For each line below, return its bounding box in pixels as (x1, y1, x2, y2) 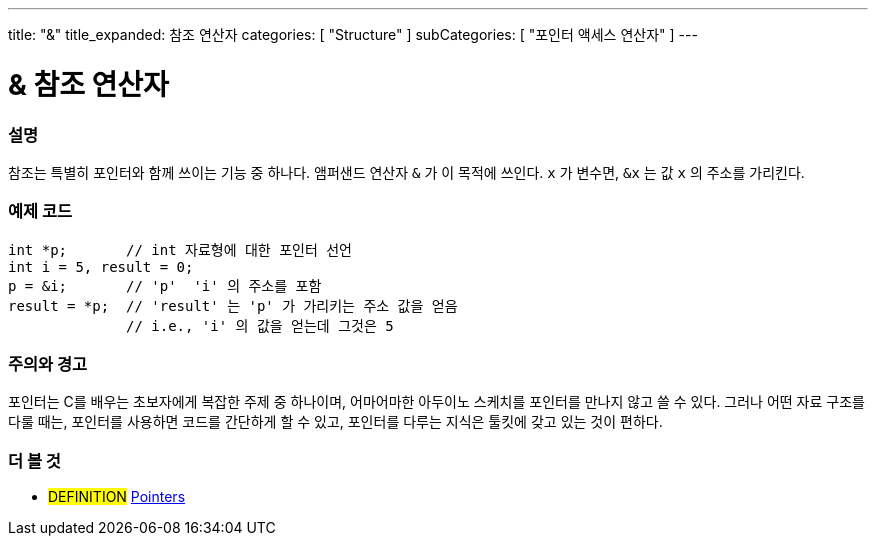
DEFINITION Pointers (48, 488, 186, 506)
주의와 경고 (8, 354, 88, 374)
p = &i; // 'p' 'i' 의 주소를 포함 (8, 277, 322, 294)
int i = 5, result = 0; (8, 258, 194, 275)
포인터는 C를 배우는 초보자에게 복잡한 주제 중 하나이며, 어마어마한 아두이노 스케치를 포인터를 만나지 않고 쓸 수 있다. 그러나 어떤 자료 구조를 (8, 393, 865, 411)
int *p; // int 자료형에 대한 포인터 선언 (8, 241, 352, 258)
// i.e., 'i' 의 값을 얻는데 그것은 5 (126, 317, 394, 334)
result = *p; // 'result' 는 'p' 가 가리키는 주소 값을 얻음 (8, 297, 458, 314)
